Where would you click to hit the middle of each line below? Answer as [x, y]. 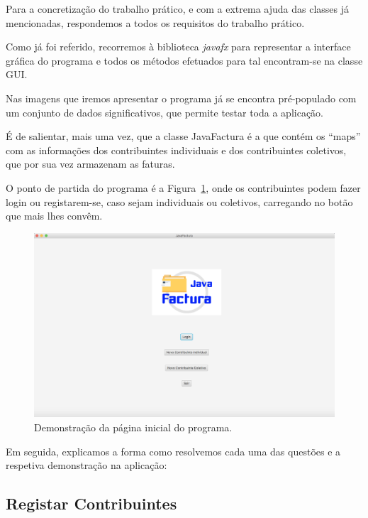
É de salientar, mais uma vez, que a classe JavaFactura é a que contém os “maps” [183, 136]
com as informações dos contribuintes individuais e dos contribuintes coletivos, [176, 150]
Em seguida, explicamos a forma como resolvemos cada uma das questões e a [173, 451]
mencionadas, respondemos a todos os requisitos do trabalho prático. [155, 22]
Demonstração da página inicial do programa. [133, 427]
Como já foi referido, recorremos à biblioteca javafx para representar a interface [178, 47]
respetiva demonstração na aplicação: [87, 465]
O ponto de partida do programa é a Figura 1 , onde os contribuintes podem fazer [183, 187]
